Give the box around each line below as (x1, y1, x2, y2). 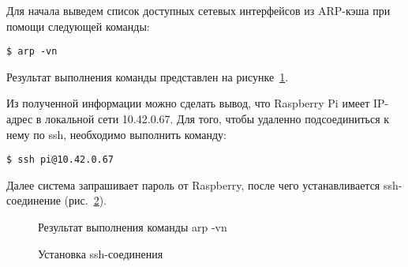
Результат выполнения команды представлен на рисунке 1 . (6, 68, 289, 85)
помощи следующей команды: (6, 17, 150, 34)
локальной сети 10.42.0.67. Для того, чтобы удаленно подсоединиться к (45, 111, 390, 127)
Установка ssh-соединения (38, 245, 163, 261)
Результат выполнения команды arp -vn (38, 219, 227, 235)
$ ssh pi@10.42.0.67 (6, 154, 114, 166)
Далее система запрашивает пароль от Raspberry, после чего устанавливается (6, 176, 380, 193)
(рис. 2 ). (64, 192, 107, 209)
